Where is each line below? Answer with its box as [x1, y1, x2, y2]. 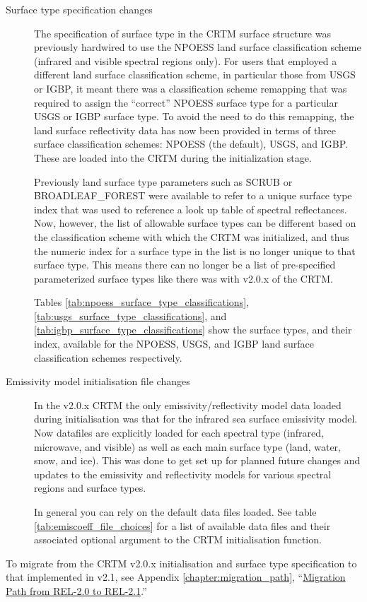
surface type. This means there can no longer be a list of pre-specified [34, 257, 336, 272]
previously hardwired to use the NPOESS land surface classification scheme [34, 40, 361, 54]
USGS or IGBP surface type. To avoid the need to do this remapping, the [34, 109, 354, 124]
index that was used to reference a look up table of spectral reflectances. [34, 201, 347, 216]
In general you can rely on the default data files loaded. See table [34, 504, 317, 519]
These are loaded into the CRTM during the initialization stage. [34, 150, 312, 165]
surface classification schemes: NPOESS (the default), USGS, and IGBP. [34, 136, 348, 151]
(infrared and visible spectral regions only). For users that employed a [34, 53, 337, 68]
